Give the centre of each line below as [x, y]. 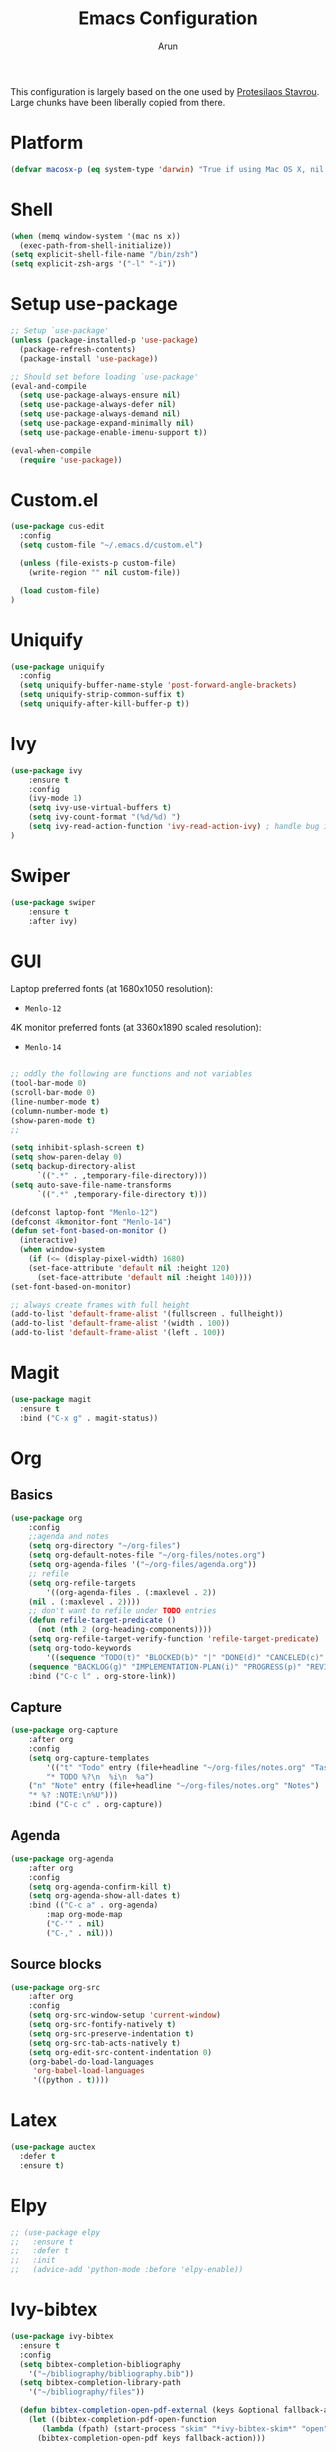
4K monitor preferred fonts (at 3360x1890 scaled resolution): [136, 1028]
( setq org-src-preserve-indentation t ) [111, 2033]
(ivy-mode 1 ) [55, 798]
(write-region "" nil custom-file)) [105, 572]
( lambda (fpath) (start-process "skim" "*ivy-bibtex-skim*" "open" [185, 2428]
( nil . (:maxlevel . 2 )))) [84, 1602]
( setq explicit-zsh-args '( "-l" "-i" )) [93, 264]
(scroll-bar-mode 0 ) [53, 1093]
